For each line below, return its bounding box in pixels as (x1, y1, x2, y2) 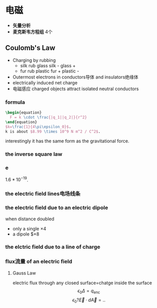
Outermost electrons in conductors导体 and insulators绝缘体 (12, 74, 139, 80)
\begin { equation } (5, 110, 42, 115)
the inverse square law (5, 150, 62, 158)
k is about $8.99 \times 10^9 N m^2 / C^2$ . (5, 129, 101, 134)
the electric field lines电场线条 (5, 190, 81, 198)
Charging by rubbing (12, 57, 56, 63)
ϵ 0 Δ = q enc (77, 287, 100, 295)
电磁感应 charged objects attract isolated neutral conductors (12, 86, 139, 92)
